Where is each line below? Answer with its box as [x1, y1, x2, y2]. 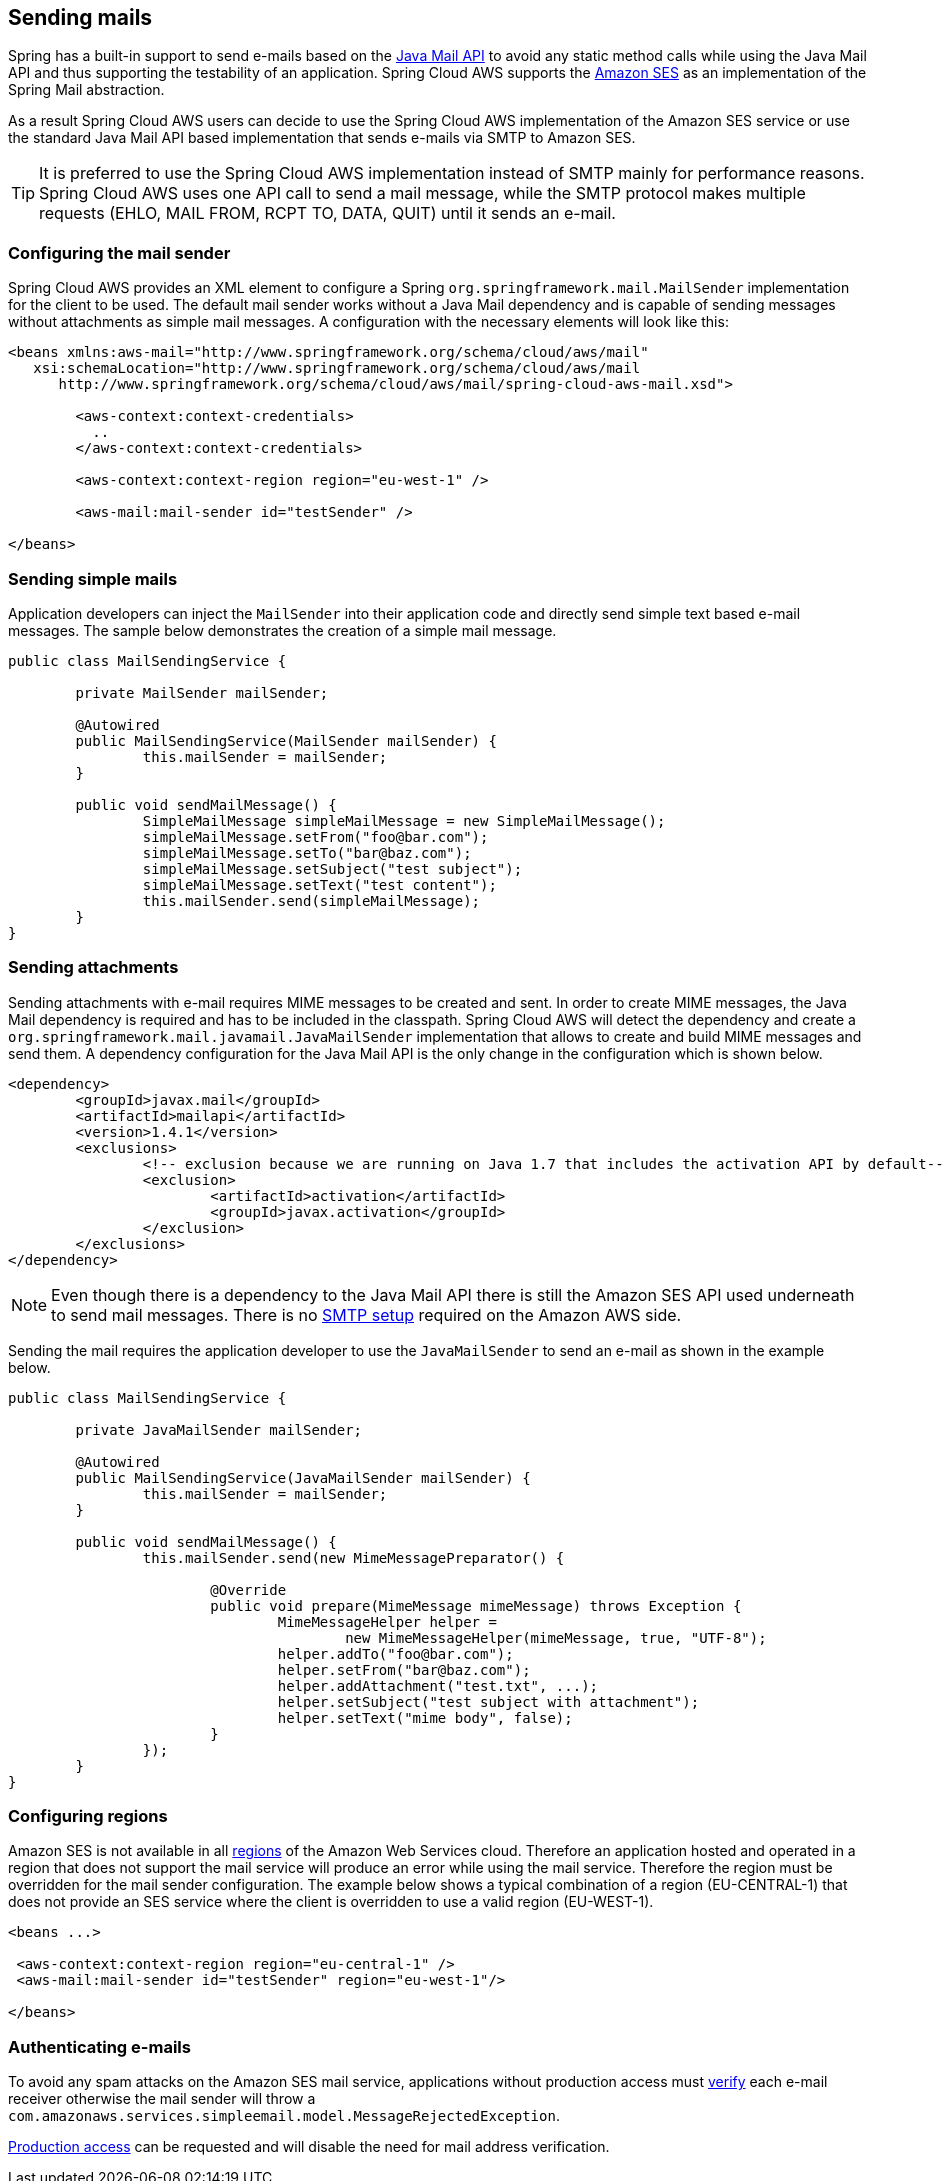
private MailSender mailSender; [75, 684, 329, 701]
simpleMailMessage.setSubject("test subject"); [142, 860, 523, 877]
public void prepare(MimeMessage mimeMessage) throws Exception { [210, 1597, 742, 1614]
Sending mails [8, 5, 153, 30]
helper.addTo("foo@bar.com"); [277, 1645, 514, 1662]
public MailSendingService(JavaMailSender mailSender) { [75, 1469, 531, 1486]
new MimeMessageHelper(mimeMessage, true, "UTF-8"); [345, 1629, 767, 1646]
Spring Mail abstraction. [8, 81, 165, 99]
